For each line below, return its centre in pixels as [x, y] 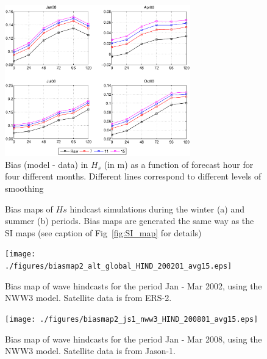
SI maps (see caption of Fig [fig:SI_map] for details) [103, 232]
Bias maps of [29, 209]
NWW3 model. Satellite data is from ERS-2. [88, 298]
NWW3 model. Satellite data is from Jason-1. [90, 351]
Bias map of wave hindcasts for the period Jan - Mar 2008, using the [133, 339]
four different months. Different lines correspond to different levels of [133, 176]
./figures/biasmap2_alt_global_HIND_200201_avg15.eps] [119, 267]
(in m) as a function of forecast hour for [179, 164]
